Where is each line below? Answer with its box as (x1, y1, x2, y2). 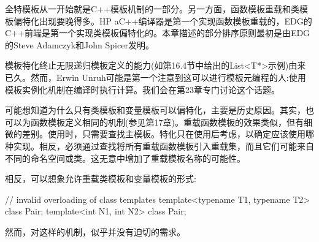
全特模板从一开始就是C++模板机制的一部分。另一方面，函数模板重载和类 (5, 2, 299, 15)
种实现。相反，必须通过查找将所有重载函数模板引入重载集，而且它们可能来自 (5, 139, 314, 152)
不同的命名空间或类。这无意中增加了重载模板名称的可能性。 (5, 151, 245, 164)
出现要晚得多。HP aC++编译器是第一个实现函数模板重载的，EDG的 (39, 14, 312, 27)
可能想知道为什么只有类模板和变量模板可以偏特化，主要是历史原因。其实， (5, 104, 306, 116)
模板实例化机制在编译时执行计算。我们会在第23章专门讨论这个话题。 (5, 83, 280, 96)
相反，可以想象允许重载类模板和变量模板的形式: (5, 172, 196, 185)
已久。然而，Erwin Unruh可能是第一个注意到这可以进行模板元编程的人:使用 (5, 70, 306, 83)
